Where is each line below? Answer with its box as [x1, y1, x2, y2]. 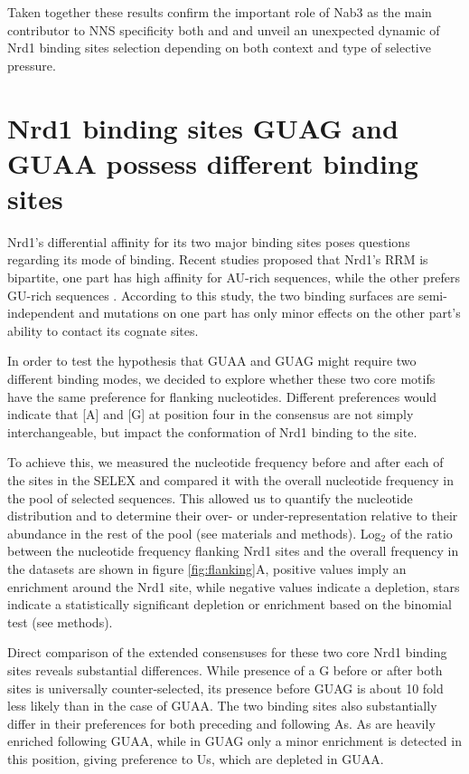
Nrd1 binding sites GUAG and [7, 109, 399, 146]
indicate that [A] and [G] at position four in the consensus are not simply [7, 405, 414, 424]
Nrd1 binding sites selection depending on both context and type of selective [7, 38, 431, 57]
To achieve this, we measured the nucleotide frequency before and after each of [7, 453, 444, 472]
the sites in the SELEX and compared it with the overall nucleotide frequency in [7, 471, 454, 489]
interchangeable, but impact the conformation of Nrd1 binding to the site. [7, 422, 417, 441]
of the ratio [389, 523, 453, 542]
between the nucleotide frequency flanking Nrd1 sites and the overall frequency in [7, 541, 459, 560]
